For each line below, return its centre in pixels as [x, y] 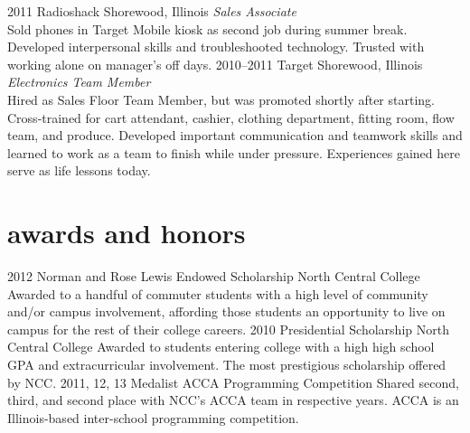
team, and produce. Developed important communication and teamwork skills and [235, 135]
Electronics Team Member [79, 82]
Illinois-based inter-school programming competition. [153, 417]
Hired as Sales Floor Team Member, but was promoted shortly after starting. [221, 99]
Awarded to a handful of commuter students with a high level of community [218, 293]
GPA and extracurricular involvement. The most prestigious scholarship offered [227, 365]
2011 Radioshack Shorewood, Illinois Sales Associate [152, 11]
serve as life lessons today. [79, 170]
